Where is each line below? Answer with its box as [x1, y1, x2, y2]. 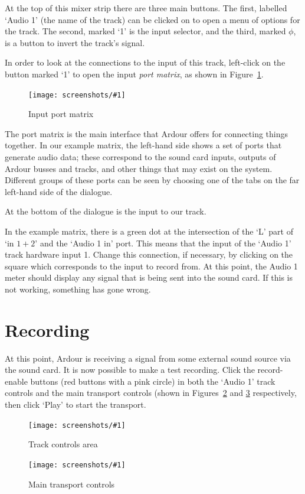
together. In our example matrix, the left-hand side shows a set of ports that [5, 139, 282, 151]
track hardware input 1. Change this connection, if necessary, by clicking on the [5, 248, 293, 261]
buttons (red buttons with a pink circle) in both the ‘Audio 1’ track [30, 375, 276, 387]
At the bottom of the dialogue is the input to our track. [5, 205, 206, 217]
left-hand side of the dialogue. [5, 185, 113, 197]
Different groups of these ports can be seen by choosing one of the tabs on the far [5, 174, 300, 186]
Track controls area [28, 438, 98, 450]
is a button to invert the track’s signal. [5, 36, 145, 48]
